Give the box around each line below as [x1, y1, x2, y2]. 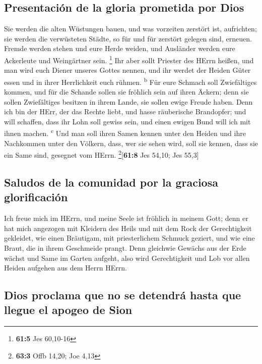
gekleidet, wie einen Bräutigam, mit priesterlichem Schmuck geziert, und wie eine [4, 233, 255, 243]
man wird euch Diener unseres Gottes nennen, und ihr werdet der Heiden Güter [4, 65, 251, 75]
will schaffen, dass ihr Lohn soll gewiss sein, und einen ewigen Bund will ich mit [4, 116, 251, 126]
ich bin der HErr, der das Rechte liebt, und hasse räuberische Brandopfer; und [4, 106, 246, 117]
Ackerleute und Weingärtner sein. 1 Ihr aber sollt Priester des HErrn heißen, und [4, 53, 254, 65]
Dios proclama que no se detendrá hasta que [4, 287, 241, 303]
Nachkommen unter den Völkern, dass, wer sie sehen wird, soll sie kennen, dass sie [4, 138, 258, 148]
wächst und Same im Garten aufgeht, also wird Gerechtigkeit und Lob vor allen [4, 252, 250, 263]
